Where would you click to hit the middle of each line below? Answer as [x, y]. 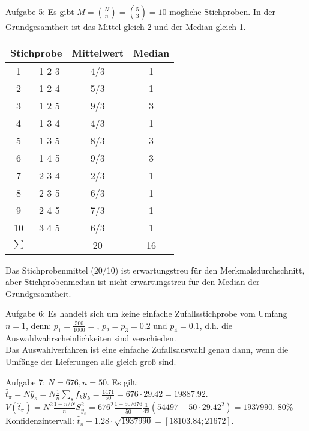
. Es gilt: [123, 381]
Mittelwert [97, 52]
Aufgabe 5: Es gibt [40, 11]
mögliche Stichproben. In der [222, 11]
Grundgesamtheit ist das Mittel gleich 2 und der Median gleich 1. [126, 26]
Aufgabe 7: [25, 381]
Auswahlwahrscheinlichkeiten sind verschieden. [91, 338]
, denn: [39, 325]
